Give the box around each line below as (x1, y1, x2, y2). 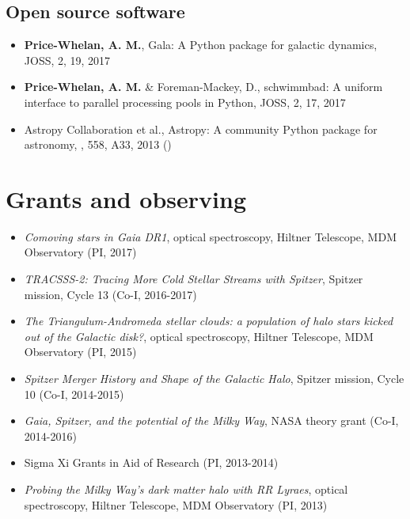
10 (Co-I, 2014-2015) (24, 385, 124, 402)
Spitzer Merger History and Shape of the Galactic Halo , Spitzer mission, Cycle (24, 370, 404, 387)
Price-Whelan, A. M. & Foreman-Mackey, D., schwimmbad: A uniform (24, 78, 383, 95)
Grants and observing (6, 182, 246, 214)
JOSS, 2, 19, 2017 (24, 51, 111, 68)
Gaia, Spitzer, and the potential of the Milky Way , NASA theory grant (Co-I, (24, 412, 399, 429)
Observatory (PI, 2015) (24, 343, 137, 360)
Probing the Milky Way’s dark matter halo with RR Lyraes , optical (24, 481, 348, 498)
